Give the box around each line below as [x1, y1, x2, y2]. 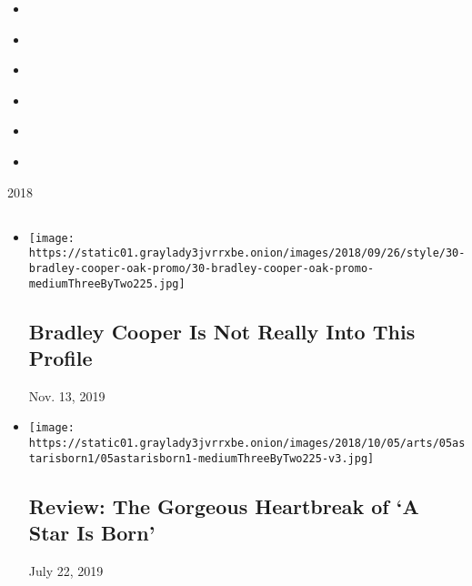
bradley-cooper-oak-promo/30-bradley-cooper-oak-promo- [28, 261, 375, 275]
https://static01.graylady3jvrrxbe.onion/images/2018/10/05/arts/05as [28, 437, 466, 450]
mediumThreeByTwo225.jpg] [28, 277, 186, 290]
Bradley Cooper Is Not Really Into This [28, 317, 416, 345]
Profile [28, 343, 93, 371]
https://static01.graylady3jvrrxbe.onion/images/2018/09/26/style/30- [28, 247, 466, 260]
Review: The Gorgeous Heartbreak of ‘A [28, 491, 419, 520]
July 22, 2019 [28, 561, 104, 580]
